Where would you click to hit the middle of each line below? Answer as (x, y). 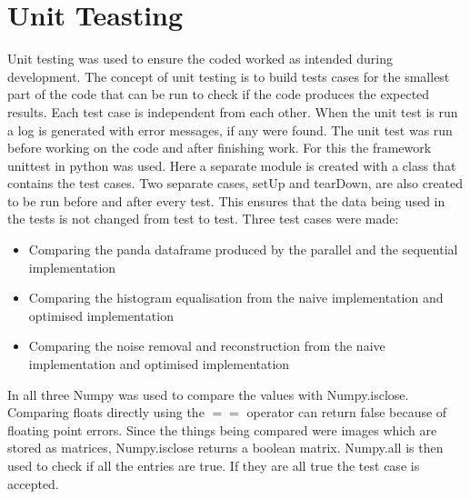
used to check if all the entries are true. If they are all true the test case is (214, 465)
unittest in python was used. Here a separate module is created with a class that (232, 165)
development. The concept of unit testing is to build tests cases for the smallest (229, 76)
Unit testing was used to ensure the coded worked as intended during (200, 59)
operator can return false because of (347, 412)
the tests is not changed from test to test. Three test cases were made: (203, 219)
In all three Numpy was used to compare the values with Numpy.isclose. (208, 394)
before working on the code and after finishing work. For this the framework (220, 148)
